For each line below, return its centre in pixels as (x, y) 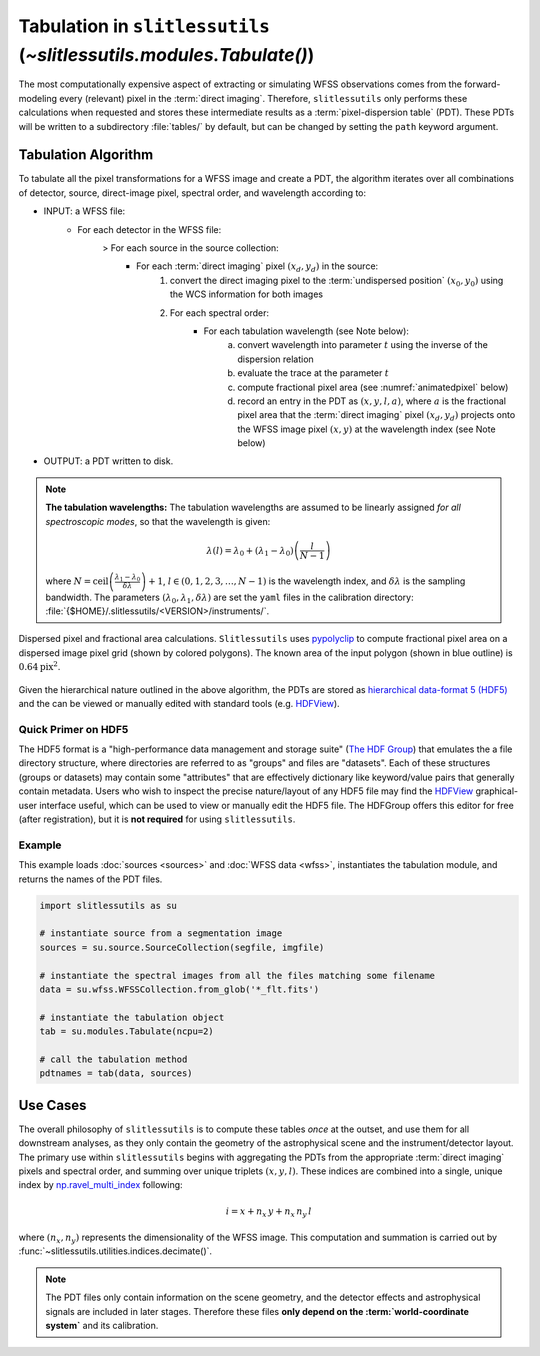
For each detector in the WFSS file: (149, 229)
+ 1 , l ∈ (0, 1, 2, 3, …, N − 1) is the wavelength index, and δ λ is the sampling (307, 581)
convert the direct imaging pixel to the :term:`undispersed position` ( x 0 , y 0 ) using (337, 281)
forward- (482, 84)
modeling (38, 98)
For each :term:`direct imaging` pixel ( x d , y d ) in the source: (257, 267)
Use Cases (52, 1105)
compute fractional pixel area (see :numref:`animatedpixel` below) (373, 387)
